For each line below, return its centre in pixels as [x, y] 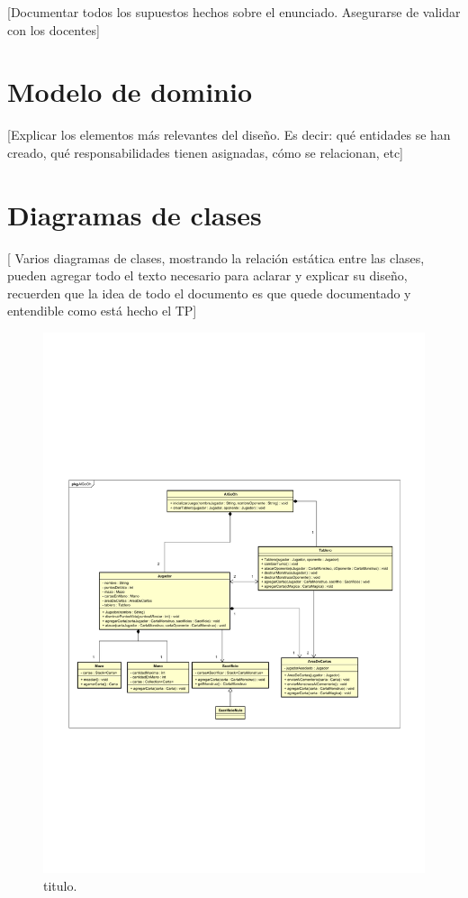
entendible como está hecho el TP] [102, 311]
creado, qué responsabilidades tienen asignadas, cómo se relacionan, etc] [206, 152]
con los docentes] [54, 29]
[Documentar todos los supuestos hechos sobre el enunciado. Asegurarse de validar [234, 12]
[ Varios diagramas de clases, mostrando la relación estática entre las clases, [216, 257]
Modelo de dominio [130, 92]
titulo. [60, 885]
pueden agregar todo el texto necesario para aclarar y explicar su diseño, [207, 275]
